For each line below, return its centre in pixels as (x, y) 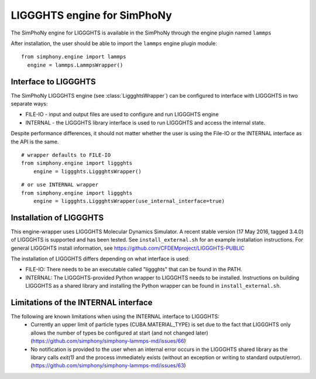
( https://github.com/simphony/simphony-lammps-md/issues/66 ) (109, 341)
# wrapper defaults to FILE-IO (66, 155)
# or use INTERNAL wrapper (60, 185)
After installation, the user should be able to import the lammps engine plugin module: (114, 43)
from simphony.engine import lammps (74, 57)
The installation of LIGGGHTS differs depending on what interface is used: (100, 259)
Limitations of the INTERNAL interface (82, 302)
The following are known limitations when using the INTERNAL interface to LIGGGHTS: (115, 316)
